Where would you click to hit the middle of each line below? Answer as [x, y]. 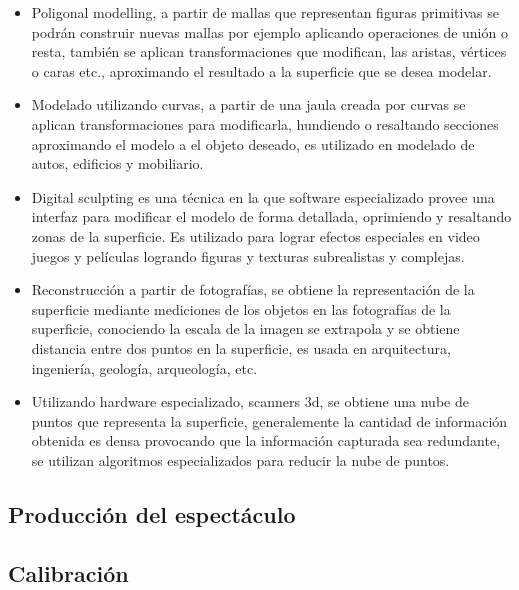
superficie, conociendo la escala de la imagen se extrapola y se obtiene [245, 328]
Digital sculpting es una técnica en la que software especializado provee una [263, 196]
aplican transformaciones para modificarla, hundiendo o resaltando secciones [265, 123]
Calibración [68, 572]
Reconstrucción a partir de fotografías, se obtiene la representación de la [253, 289]
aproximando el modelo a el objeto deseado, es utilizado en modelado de [253, 143]
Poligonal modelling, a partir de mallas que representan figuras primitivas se [265, 12]
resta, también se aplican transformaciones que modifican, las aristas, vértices [269, 51]
